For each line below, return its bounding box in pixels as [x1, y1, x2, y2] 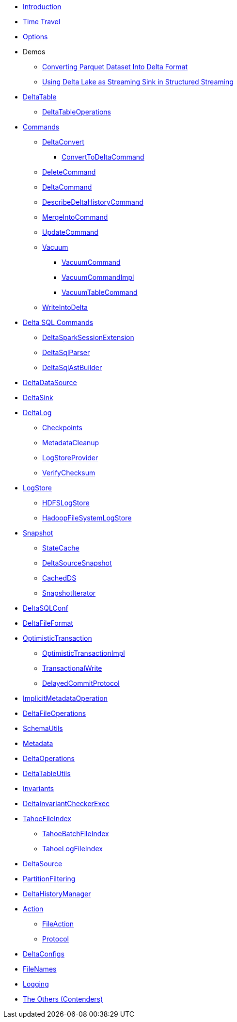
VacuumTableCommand [62, 288, 138, 296]
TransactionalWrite [42, 664, 102, 672]
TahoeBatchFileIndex [42, 829, 109, 838]
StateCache [42, 544, 79, 552]
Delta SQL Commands [23, 318, 94, 326]
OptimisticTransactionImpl [42, 649, 125, 657]
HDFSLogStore [42, 499, 90, 507]
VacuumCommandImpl [62, 273, 134, 281]
